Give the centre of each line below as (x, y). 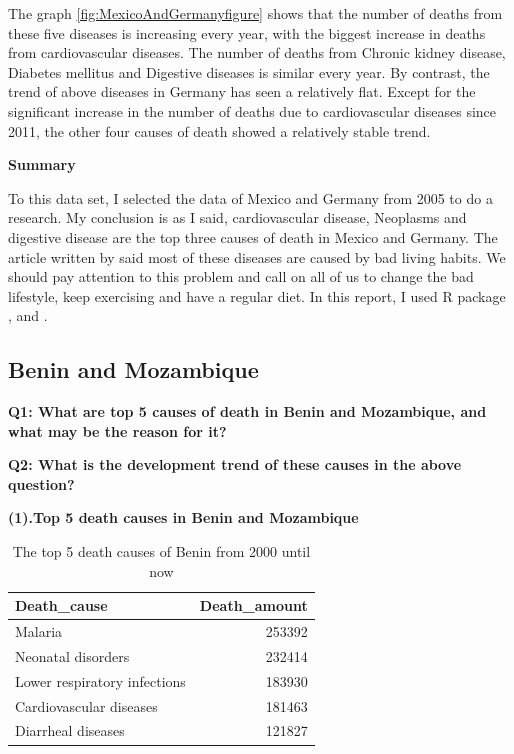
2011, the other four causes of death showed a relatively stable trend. (219, 130)
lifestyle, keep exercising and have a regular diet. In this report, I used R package (257, 295)
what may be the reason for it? (117, 430)
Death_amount (253, 605)
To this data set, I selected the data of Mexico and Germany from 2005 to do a (250, 197)
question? (41, 483)
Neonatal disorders (72, 655)
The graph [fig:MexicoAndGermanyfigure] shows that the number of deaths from (255, 13)
